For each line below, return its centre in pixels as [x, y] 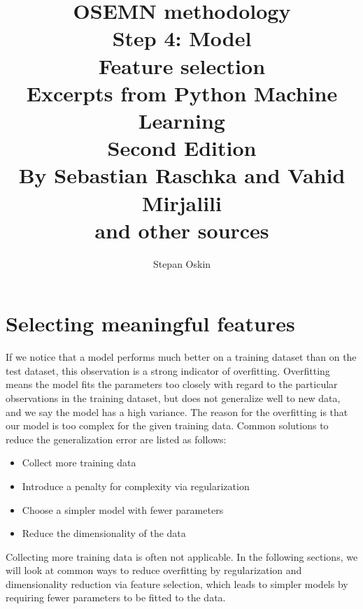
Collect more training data [79, 463]
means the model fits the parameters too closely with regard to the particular [172, 384]
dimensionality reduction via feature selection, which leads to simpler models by [177, 583]
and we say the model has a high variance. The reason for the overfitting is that [177, 411]
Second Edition [182, 148]
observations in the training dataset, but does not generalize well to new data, [173, 397]
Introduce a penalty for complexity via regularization [136, 486]
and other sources [182, 230]
